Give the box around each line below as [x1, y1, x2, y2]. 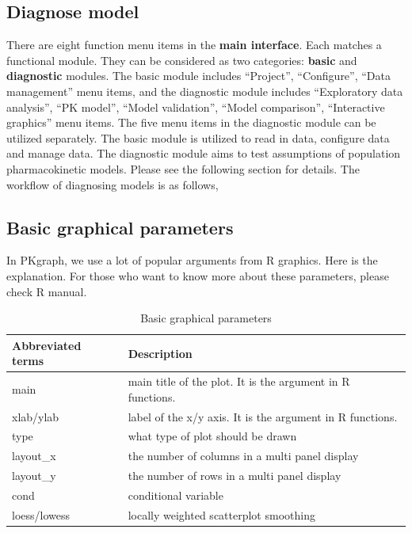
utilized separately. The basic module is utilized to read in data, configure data [6, 129, 390, 146]
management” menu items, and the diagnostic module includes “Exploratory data [6, 82, 403, 99]
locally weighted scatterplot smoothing [128, 506, 315, 523]
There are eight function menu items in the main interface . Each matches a [6, 36, 382, 53]
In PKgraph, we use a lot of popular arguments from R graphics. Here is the [6, 252, 378, 268]
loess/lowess [12, 506, 70, 523]
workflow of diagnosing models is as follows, [6, 176, 219, 192]
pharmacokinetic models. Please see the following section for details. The [6, 160, 360, 177]
